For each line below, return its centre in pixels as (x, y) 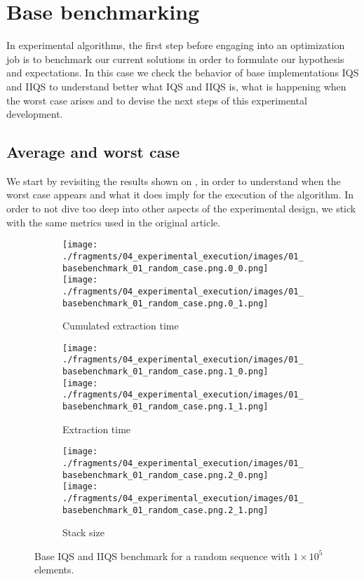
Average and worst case (93, 152)
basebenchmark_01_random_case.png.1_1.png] (166, 407)
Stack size (83, 532)
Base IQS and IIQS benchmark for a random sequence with (162, 556)
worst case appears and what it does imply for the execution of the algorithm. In (180, 195)
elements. (54, 570)
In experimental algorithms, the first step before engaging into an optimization (176, 45)
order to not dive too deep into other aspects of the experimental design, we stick (181, 209)
